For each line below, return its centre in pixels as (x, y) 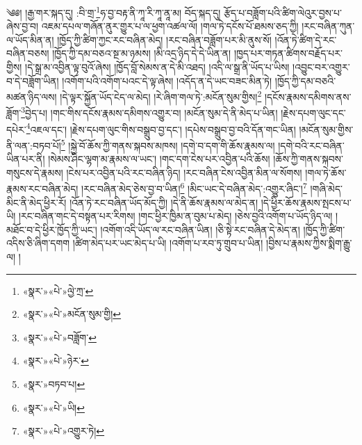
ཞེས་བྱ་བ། (23, 26)
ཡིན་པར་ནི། (26, 159)
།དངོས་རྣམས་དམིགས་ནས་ (308, 96)
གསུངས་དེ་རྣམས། (35, 172)
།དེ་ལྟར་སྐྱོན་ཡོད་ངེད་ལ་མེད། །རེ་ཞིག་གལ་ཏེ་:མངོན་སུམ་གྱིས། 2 (161, 96)
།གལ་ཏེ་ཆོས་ (326, 172)
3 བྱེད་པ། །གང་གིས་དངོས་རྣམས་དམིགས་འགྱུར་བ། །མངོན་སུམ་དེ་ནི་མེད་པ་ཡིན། (149, 112)
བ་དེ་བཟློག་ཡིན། (33, 80)
